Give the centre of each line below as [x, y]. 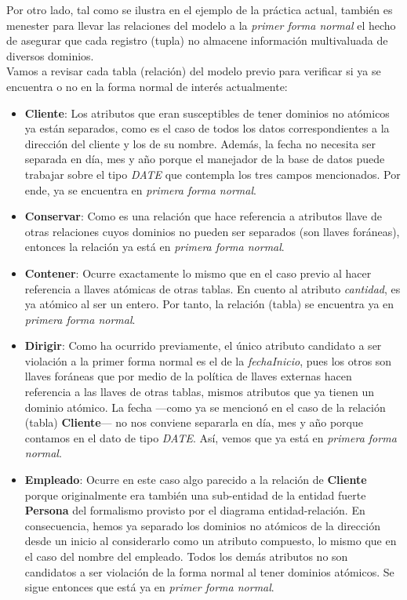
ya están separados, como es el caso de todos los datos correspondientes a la [207, 128]
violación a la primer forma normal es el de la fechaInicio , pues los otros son [208, 360]
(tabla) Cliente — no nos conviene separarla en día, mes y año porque [194, 422]
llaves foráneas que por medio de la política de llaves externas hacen [188, 376]
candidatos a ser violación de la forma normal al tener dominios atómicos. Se [209, 571]
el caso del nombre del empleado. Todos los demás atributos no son [186, 556]
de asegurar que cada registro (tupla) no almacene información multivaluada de [197, 40]
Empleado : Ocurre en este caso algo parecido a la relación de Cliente [196, 480]
